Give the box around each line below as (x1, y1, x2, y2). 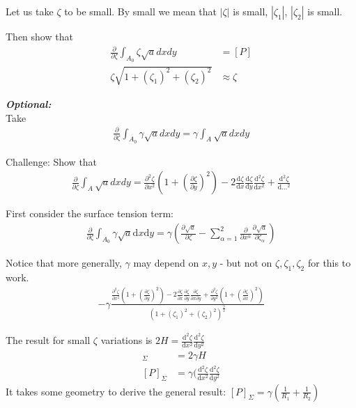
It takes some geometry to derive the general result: (6, 384, 226, 398)
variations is (100, 333, 153, 347)
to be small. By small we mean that (64, 4, 217, 18)
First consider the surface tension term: (6, 206, 173, 221)
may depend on (133, 256, 199, 270)
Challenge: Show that (6, 154, 98, 168)
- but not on (219, 256, 272, 270)
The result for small (6, 333, 91, 347)
